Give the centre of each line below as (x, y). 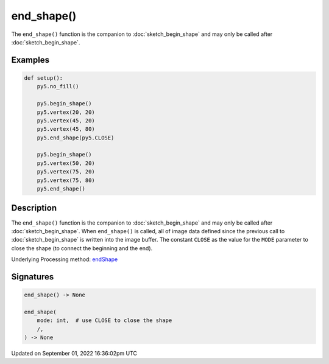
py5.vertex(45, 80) (66, 129)
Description (34, 208)
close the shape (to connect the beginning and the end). (82, 248)
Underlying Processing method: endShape (65, 259)
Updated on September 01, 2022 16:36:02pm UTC (74, 354)
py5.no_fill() (58, 86)
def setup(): (44, 78)
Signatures (33, 277)
